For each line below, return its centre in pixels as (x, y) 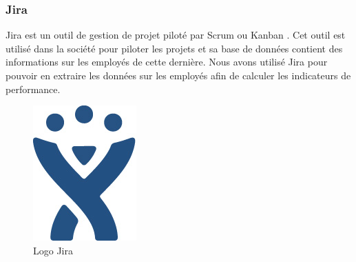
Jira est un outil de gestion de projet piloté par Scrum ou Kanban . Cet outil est (176, 35)
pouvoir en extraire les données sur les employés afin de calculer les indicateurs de (178, 75)
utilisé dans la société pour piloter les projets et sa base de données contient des (174, 48)
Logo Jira (53, 250)
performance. (33, 89)
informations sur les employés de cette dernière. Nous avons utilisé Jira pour (167, 62)
